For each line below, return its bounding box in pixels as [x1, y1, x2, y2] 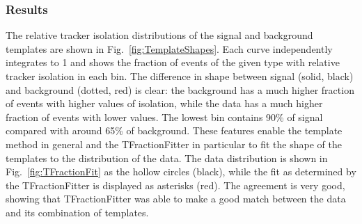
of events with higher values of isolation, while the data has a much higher [6, 96, 323, 111]
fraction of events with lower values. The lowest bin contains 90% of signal [6, 109, 323, 124]
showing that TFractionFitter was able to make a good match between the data [6, 191, 346, 206]
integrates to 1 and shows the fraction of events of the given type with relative [6, 55, 340, 70]
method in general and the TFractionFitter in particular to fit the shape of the [6, 136, 342, 151]
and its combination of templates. [6, 205, 149, 219]
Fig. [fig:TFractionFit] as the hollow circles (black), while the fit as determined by [6, 164, 356, 179]
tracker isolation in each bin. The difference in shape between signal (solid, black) [6, 69, 354, 83]
